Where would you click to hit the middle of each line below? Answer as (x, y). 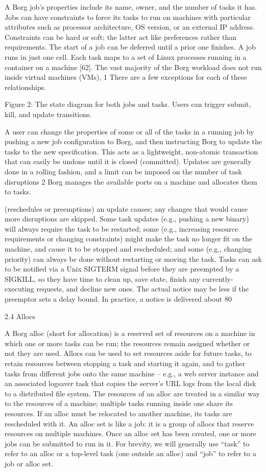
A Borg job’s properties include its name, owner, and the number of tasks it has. (131, 7)
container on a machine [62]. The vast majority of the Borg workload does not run (133, 67)
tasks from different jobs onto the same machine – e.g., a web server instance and (132, 373)
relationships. (26, 87)
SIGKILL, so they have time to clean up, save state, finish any (103, 278)
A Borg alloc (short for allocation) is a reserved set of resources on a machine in (130, 333)
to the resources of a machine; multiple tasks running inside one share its (119, 403)
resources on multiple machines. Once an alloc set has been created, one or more (130, 433)
